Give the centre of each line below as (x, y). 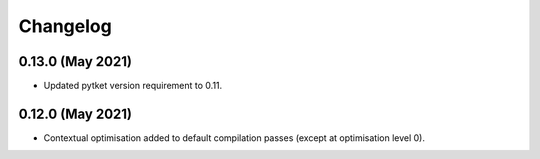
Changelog (65, 26)
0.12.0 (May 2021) (75, 113)
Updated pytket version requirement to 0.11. (133, 86)
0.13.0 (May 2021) (75, 61)
